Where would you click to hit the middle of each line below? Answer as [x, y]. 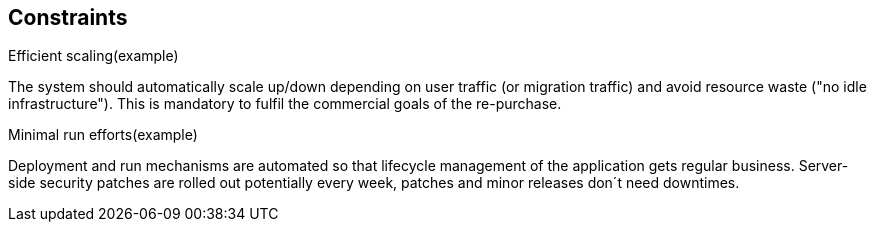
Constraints [68, 17]
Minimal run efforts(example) [103, 135]
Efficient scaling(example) [93, 56]
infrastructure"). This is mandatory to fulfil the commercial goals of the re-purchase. [285, 104]
